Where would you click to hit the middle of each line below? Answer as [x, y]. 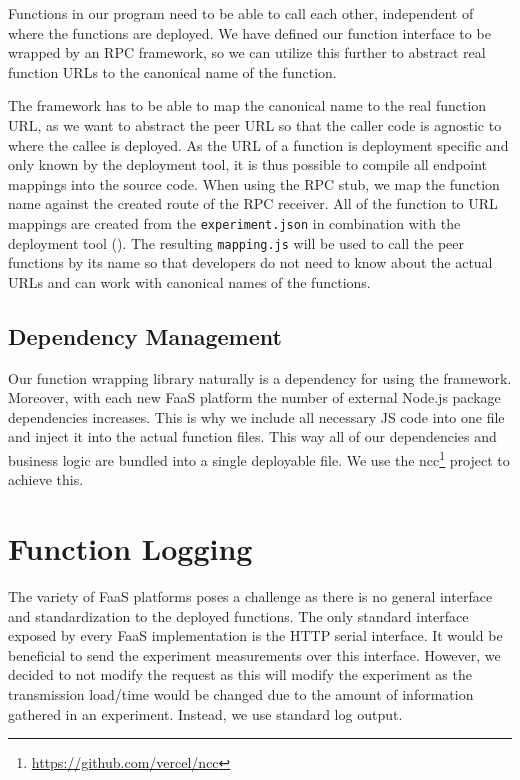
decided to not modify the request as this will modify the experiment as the [240, 674]
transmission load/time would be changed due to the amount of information [241, 693]
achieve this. [46, 479]
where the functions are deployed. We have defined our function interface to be [249, 32]
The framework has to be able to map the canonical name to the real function [247, 105]
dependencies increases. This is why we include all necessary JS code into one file [256, 416]
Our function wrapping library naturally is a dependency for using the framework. [260, 377]
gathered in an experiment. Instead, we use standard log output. [205, 713]
